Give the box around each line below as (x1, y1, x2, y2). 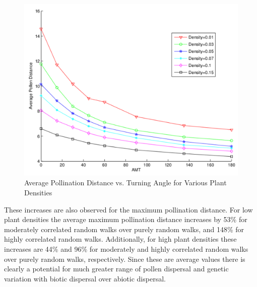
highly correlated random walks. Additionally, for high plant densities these (4, 234, 237, 244)
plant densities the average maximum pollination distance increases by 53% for (4, 214, 247, 225)
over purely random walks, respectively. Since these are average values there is (4, 253, 245, 264)
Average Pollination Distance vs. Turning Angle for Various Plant (24, 177, 227, 188)
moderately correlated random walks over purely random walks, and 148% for (4, 224, 244, 234)
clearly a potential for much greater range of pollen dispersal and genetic (4, 263, 229, 274)
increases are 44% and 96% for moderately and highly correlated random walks (4, 243, 248, 254)
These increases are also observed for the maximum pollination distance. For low (4, 204, 253, 214)
